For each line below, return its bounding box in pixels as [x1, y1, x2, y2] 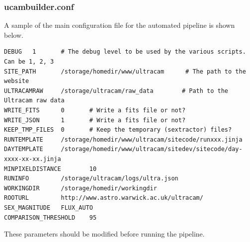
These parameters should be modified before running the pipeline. [4, 229, 205, 239]
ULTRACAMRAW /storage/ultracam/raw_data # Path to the [4, 87, 229, 94]
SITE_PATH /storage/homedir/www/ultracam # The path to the [4, 68, 246, 75]
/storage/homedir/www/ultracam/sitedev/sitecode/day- [61, 146, 243, 153]
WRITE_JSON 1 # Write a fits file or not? [4, 116, 186, 124]
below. [4, 29, 23, 40]
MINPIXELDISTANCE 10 [4, 165, 97, 172]
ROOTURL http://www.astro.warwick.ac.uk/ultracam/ [4, 194, 203, 202]
